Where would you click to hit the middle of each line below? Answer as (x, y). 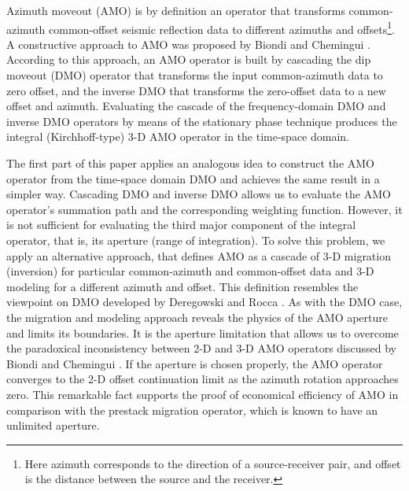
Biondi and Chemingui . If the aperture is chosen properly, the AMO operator (195, 363)
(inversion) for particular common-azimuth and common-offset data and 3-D (190, 271)
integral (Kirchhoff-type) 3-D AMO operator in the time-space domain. (178, 137)
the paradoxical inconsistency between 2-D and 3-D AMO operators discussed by (202, 348)
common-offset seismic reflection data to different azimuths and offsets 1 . (222, 28)
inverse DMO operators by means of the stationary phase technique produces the (202, 121)
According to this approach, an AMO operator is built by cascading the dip (189, 59)
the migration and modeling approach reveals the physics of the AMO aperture (197, 317)
